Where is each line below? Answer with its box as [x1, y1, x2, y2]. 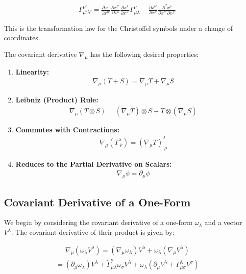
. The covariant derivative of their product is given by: [11, 227, 174, 237]
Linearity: [15, 66, 49, 76]
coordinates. [4, 32, 40, 43]
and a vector [204, 217, 242, 227]
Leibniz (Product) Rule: [15, 95, 98, 105]
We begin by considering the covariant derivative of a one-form [4, 217, 193, 227]
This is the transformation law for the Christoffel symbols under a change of [4, 23, 233, 33]
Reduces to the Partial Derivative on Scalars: [15, 158, 172, 169]
